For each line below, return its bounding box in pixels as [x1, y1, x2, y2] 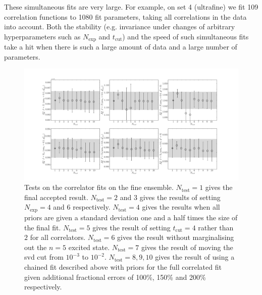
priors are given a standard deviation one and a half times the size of [24, 212, 238, 222]
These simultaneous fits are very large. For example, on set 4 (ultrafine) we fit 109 [4, 2, 258, 12]
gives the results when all [142, 202, 220, 212]
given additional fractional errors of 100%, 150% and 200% [24, 271, 206, 282]
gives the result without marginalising [117, 232, 234, 242]
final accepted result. [24, 191, 88, 202]
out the [24, 241, 47, 252]
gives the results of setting [139, 191, 221, 202]
